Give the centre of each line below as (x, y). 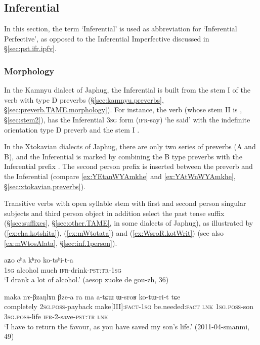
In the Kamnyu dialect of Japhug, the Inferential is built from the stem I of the (127, 90)
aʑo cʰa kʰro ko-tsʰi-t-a (39, 260)
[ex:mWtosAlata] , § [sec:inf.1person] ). (61, 243)
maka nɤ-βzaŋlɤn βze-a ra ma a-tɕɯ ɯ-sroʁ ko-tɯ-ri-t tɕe (92, 296)
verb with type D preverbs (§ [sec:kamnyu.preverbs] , (84, 99)
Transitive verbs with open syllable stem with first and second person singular (125, 203)
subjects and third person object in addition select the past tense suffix (114, 213)
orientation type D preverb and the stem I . (72, 129)
